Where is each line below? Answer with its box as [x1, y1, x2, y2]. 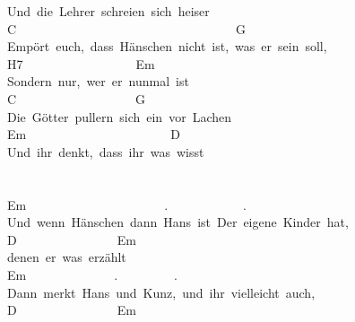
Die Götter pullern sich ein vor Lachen [7, 107, 231, 126]
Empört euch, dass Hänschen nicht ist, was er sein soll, [7, 37, 327, 56]
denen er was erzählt [7, 248, 126, 266]
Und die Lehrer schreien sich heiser [7, 2, 210, 20]
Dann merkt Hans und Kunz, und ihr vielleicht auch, [7, 283, 316, 301]
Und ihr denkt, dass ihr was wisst [7, 142, 204, 161]
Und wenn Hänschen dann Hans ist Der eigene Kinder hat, [7, 213, 349, 231]
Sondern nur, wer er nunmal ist [7, 72, 189, 91]
